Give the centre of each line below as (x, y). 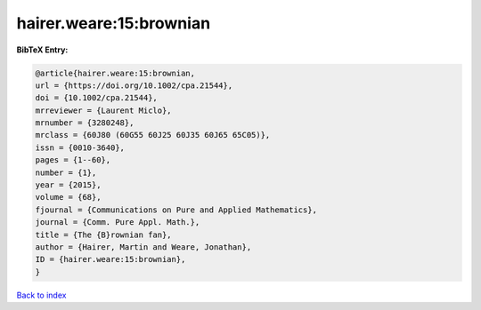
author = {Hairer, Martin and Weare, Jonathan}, (143, 247)
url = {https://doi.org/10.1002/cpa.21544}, (134, 85)
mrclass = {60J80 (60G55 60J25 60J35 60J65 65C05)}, (153, 135)
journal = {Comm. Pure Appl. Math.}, (118, 223)
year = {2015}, (68, 185)
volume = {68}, (68, 197)
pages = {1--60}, (73, 160)
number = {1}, (66, 172)
